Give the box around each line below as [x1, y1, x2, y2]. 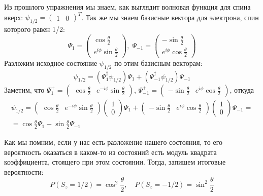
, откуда [229, 84, 254, 95]
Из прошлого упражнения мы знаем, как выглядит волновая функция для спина [4, 2, 251, 12]
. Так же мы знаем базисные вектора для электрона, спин [81, 12, 259, 22]
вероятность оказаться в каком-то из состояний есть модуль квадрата [4, 146, 217, 157]
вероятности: [4, 166, 44, 177]
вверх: [4, 12, 23, 22]
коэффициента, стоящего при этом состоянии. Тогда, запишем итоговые [4, 156, 226, 167]
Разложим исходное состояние [4, 57, 97, 68]
